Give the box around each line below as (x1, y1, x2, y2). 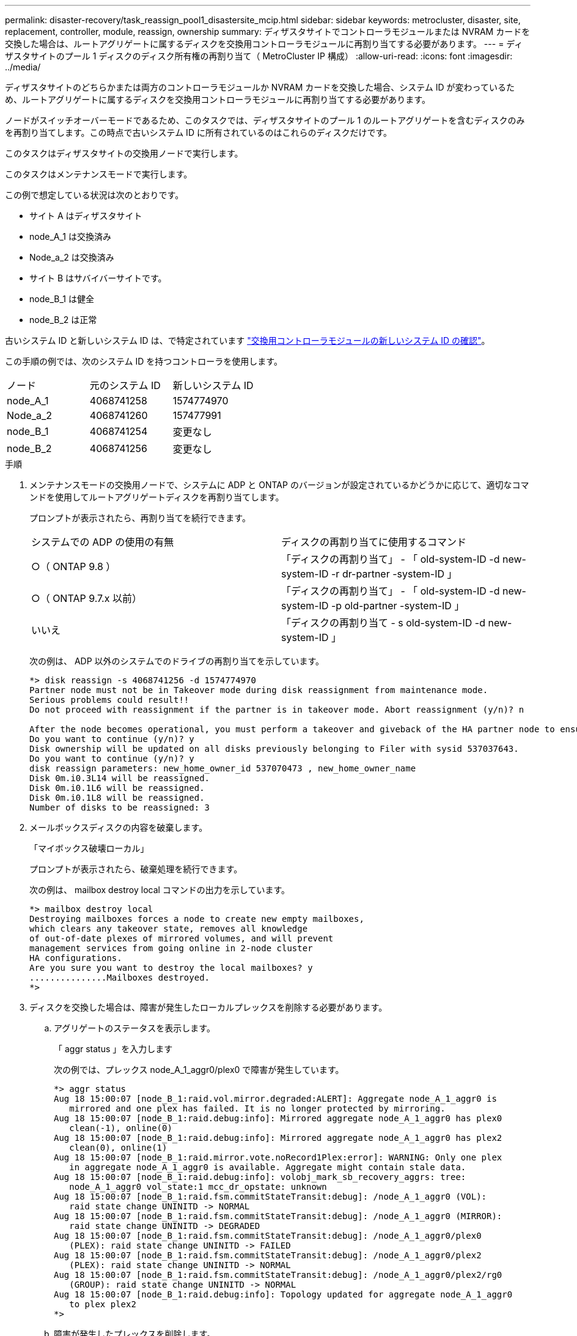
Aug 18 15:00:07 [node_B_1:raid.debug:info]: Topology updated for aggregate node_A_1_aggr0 (54, 1290, 513, 1299)
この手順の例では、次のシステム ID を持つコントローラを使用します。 (5, 356, 282, 366)
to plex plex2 (69, 1299, 136, 1309)
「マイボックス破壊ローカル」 (29, 843, 149, 853)
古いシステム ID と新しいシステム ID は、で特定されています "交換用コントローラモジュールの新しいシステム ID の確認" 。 (5, 335, 490, 346)
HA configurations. (29, 953, 122, 963)
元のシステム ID (89, 379, 161, 392)
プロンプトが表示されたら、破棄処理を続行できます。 (29, 864, 243, 874)
